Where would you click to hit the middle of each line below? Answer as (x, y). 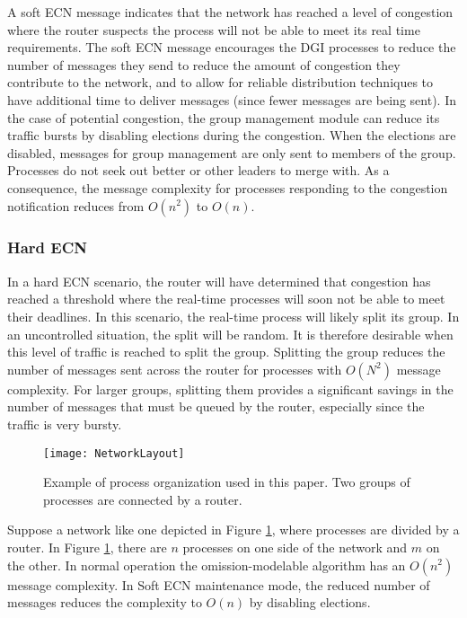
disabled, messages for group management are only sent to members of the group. (232, 152)
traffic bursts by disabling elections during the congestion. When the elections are (232, 135)
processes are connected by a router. (143, 499)
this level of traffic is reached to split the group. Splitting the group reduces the (226, 352)
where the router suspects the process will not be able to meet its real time (214, 29)
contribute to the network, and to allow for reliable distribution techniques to (220, 82)
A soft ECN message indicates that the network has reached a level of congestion (230, 12)
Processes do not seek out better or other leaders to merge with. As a (198, 170)
